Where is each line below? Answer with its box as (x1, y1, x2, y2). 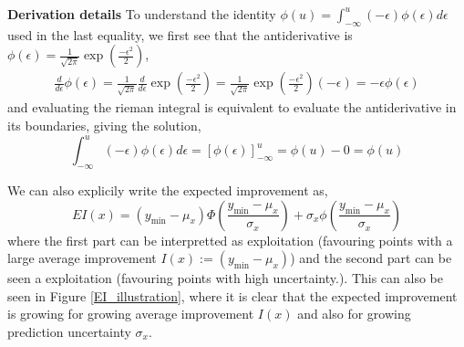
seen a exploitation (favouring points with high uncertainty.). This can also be (7, 268, 443, 288)
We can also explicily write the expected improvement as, (7, 180, 328, 199)
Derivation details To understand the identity (7, 5, 276, 23)
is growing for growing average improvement (7, 304, 254, 323)
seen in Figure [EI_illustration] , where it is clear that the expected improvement (7, 286, 458, 305)
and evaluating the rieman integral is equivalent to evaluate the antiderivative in (7, 98, 457, 117)
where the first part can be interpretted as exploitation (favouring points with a (7, 230, 453, 249)
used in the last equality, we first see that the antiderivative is (7, 25, 353, 44)
